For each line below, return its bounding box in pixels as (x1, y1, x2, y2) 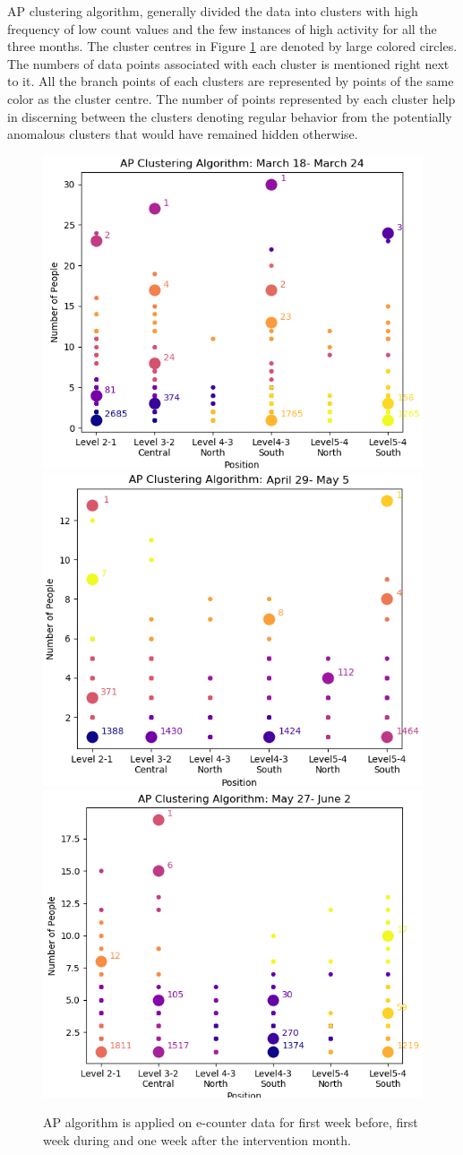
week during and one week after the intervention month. (43, 1130, 351, 1149)
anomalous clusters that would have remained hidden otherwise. (7, 125, 358, 143)
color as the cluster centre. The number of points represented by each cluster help (7, 89, 456, 108)
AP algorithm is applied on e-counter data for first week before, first (43, 1113, 418, 1132)
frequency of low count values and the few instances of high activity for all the (7, 19, 437, 38)
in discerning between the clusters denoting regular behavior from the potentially (7, 107, 452, 125)
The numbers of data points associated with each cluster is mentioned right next (7, 54, 450, 73)
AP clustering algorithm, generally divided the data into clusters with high (7, 2, 418, 20)
